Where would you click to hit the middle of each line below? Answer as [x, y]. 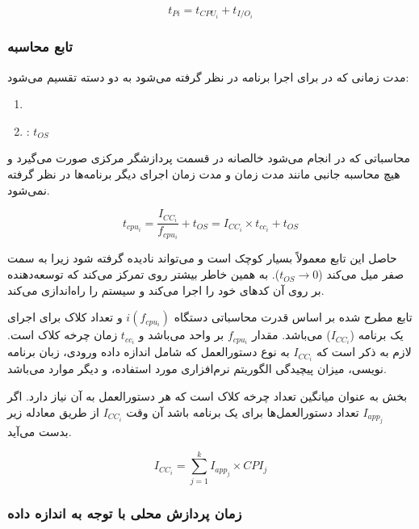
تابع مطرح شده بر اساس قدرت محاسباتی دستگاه [293, 317]
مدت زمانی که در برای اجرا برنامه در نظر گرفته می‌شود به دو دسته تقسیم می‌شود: [208, 76]
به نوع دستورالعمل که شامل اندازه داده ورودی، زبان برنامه [149, 352]
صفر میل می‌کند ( [361, 274]
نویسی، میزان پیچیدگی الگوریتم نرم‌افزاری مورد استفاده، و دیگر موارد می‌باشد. [197, 369]
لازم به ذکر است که [364, 352]
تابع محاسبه [40, 46]
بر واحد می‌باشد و [181, 335]
